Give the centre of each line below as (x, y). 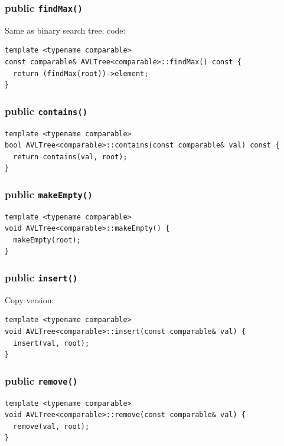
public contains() (46, 111)
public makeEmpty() (49, 194)
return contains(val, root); (70, 157)
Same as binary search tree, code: (65, 30)
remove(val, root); (51, 426)
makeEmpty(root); (47, 240)
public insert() (41, 277)
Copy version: (30, 299)
